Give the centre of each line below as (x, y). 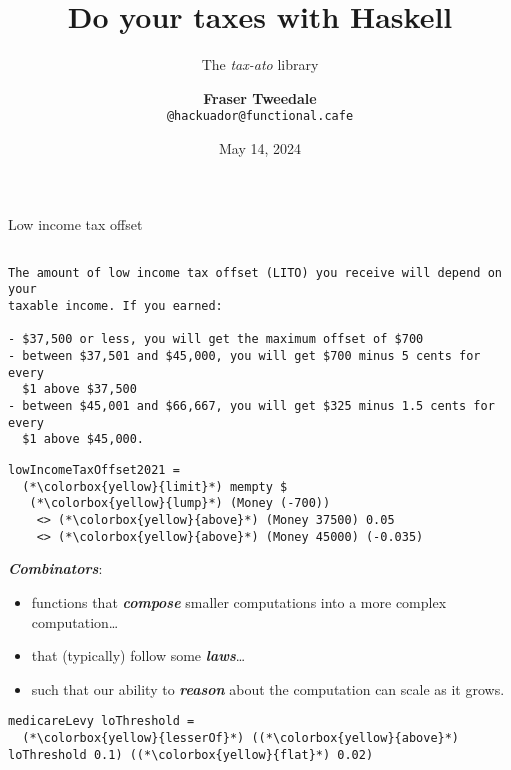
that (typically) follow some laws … (138, 655)
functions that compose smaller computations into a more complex (239, 601)
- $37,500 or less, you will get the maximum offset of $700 (216, 339)
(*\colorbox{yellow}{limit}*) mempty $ (155, 486)
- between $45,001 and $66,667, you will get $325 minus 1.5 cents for (251, 406)
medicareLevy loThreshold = (101, 721)
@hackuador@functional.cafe (260, 116)
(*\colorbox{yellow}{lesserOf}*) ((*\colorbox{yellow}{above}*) (241, 737)
